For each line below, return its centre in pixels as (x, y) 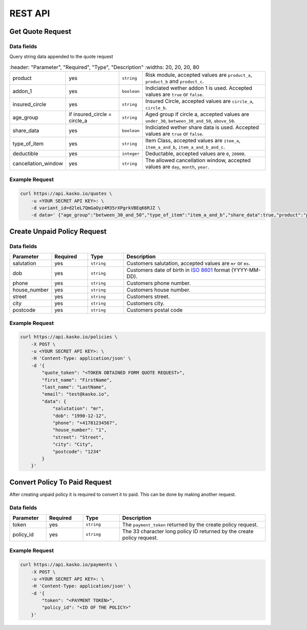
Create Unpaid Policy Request (58, 231)
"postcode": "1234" (77, 451)
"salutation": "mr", (78, 409)
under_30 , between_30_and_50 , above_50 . (190, 121)
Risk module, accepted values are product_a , (199, 75)
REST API (30, 13)
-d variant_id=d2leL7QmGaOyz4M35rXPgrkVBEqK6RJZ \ (96, 208)
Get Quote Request (40, 31)
